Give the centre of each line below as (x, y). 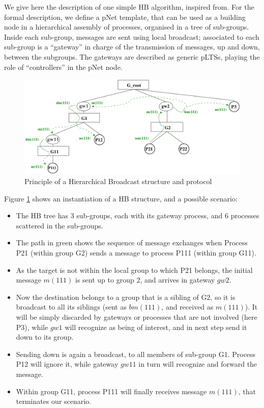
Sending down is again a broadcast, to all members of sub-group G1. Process (136, 354)
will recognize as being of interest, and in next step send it (156, 327)
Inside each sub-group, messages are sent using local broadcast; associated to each (132, 36)
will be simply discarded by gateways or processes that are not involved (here (137, 317)
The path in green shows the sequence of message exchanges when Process (132, 243)
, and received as (187, 307)
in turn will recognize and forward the (198, 364)
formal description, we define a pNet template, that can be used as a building (125, 17)
